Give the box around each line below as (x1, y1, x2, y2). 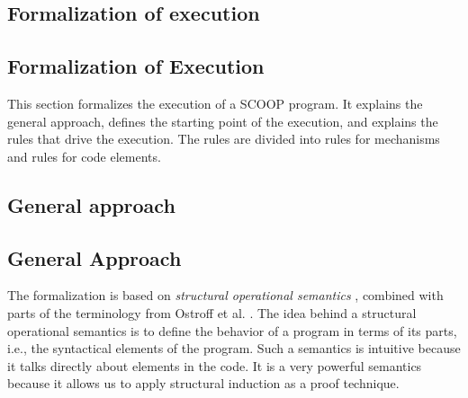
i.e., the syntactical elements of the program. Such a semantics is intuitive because (7, 339, 461, 358)
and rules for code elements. (7, 146, 161, 165)
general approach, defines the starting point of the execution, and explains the (7, 111, 438, 130)
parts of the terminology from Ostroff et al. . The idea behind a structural (7, 303, 417, 322)
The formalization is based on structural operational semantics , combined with (7, 286, 444, 305)
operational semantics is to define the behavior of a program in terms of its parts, (7, 321, 457, 340)
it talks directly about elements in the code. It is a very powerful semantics (7, 356, 422, 375)
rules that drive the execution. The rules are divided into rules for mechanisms (7, 129, 440, 148)
